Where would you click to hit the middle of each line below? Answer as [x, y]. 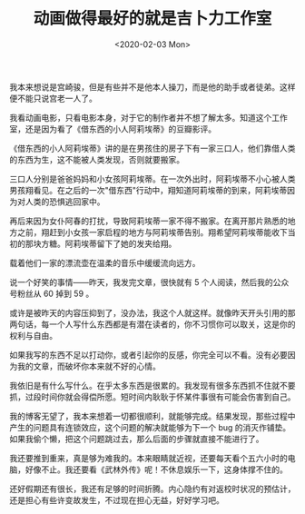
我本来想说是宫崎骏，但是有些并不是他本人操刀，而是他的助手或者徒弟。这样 [152, 86]
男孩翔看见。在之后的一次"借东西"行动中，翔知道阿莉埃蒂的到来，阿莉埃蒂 [148, 190]
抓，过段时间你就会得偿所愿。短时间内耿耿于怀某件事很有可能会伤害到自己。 [152, 397]
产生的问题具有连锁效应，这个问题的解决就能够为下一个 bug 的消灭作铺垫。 [150, 427]
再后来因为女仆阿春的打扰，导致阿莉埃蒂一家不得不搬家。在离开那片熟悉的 [148, 221]
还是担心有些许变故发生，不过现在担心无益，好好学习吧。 [117, 499]
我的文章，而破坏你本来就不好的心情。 [89, 366]
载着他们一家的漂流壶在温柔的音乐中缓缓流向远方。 [105, 262]
